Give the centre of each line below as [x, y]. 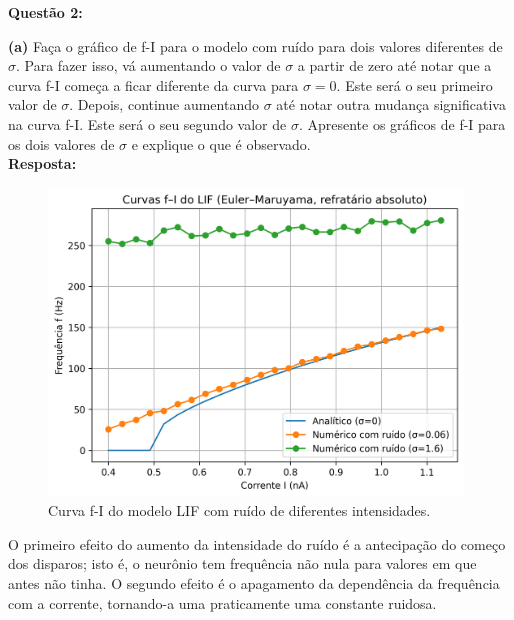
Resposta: [42, 163]
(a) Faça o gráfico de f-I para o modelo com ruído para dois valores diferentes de [255, 45]
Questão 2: [45, 12]
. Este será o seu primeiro [414, 84]
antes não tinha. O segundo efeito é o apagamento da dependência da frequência [254, 583]
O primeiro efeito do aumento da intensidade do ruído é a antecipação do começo [257, 543]
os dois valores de [61, 143]
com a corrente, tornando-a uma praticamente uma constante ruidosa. [222, 602]
